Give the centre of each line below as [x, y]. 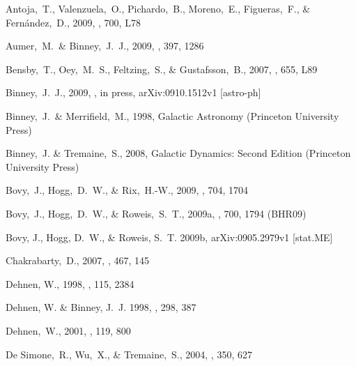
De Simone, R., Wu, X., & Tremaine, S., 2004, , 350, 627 [129, 354]
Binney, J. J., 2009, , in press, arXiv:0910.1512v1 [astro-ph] [133, 92]
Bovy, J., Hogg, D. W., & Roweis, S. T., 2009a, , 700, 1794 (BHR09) [156, 213]
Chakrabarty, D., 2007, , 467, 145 [78, 260]
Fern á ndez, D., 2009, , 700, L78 [73, 22]
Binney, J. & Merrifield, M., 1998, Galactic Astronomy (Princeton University [172, 115]
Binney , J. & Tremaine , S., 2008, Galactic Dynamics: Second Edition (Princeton [178, 153]
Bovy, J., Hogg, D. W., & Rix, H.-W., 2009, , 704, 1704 [127, 190]
